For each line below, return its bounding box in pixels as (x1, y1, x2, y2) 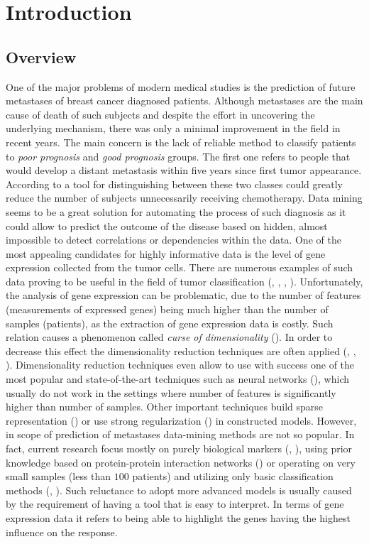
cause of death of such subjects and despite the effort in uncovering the (6, 107, 315, 121)
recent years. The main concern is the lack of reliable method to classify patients (6, 134, 356, 149)
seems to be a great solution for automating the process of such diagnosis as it (6, 204, 346, 219)
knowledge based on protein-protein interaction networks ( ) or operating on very (6, 455, 356, 469)
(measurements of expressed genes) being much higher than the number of (6, 302, 329, 317)
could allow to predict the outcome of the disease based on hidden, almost (6, 218, 328, 233)
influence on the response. (6, 524, 118, 539)
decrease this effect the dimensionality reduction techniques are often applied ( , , (6, 343, 356, 358)
